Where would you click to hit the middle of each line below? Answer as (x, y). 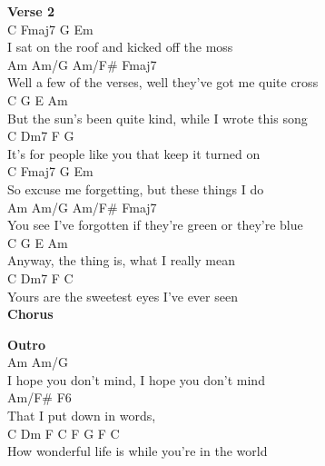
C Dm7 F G (41, 136)
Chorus (30, 314)
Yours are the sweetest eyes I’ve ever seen (123, 296)
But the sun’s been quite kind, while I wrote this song (158, 118)
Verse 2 (31, 11)
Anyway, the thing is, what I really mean (121, 260)
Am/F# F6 (39, 397)
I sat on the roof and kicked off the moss (120, 47)
